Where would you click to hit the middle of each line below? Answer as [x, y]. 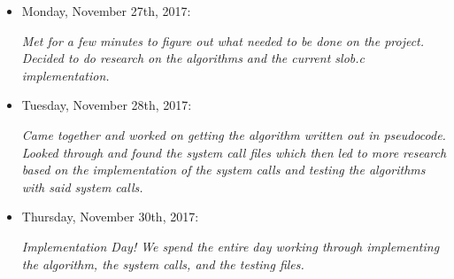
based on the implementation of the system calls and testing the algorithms [223, 170]
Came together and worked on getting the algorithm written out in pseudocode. [234, 134]
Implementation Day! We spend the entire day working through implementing [231, 246]
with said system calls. [82, 186]
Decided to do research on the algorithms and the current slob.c [193, 58]
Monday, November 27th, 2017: [106, 11]
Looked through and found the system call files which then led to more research [234, 152]
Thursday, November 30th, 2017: [110, 217]
